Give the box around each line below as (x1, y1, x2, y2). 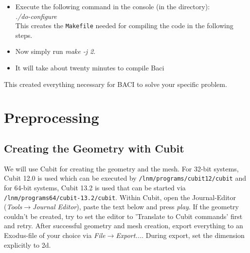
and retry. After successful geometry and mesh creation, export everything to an (4, 220, 243, 231)
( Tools (4, 202, 22, 212)
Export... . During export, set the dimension (116, 230, 245, 240)
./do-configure (15, 11, 57, 21)
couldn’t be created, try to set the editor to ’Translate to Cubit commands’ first (4, 211, 243, 221)
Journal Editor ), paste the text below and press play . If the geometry (33, 202, 239, 212)
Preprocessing (4, 107, 99, 127)
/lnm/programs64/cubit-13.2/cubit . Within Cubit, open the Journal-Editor (4, 192, 236, 202)
